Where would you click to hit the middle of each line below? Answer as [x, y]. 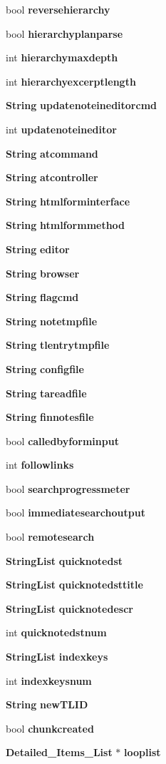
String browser [43, 273]
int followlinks [40, 465]
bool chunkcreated [50, 728]
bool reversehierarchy [58, 9]
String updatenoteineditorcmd [82, 105]
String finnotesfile [50, 417]
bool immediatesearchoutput [76, 513]
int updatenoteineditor [61, 129]
